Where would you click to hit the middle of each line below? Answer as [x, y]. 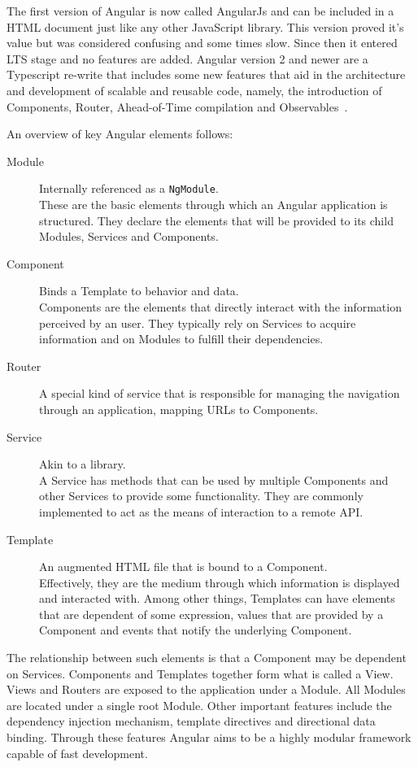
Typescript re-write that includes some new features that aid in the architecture [206, 74]
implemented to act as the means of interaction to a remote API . [201, 511]
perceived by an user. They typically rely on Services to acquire [198, 322]
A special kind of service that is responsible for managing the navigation [220, 393]
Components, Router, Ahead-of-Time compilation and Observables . [177, 106]
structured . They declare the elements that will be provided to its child [216, 220]
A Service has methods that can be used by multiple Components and [214, 479]
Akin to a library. [83, 464]
